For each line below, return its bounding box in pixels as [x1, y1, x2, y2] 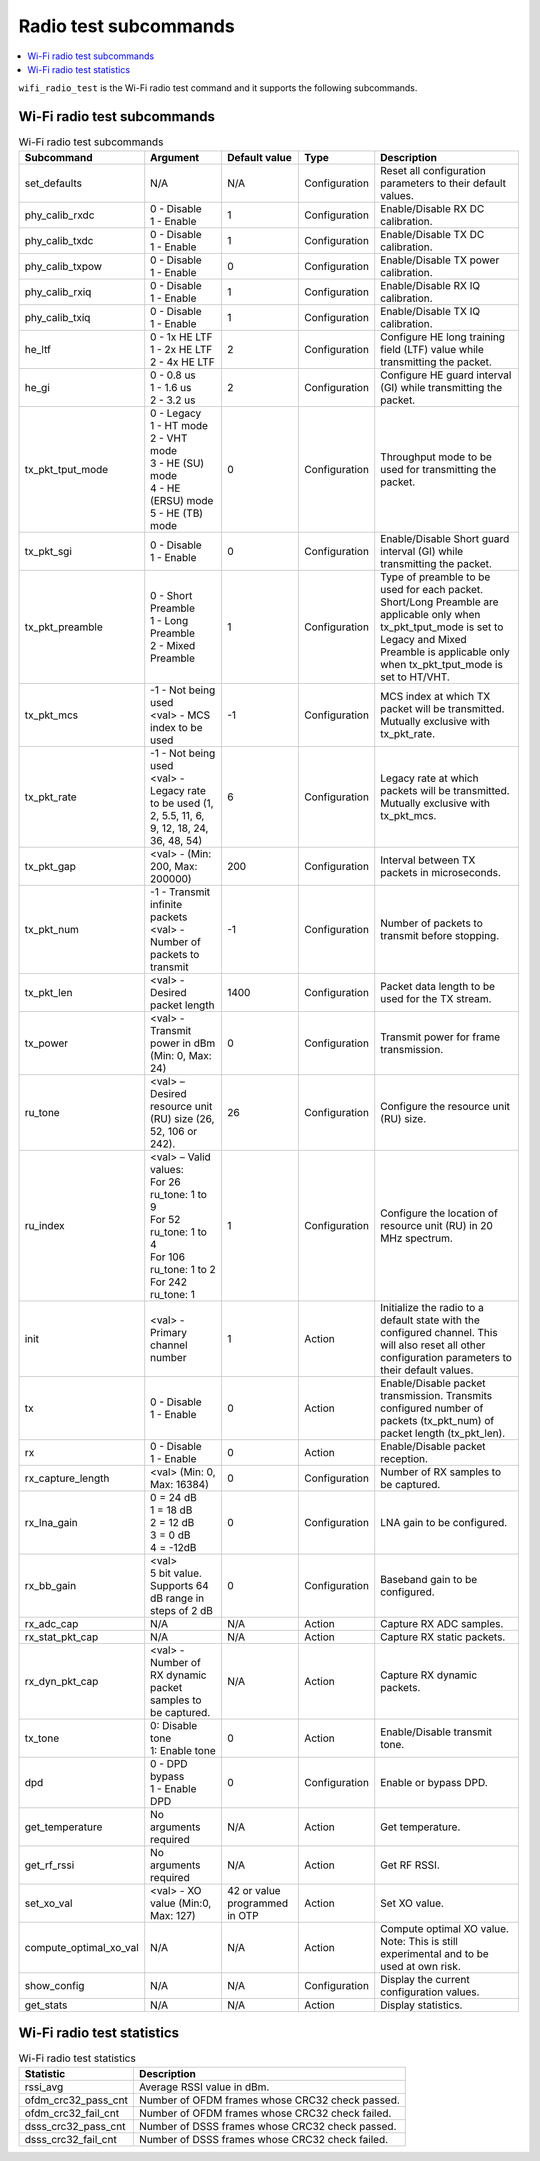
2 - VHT [150, 431, 188, 445]
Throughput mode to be [380, 450, 492, 464]
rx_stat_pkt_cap [24, 1630, 99, 1644]
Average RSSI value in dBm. [138, 2080, 270, 2094]
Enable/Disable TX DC [380, 227, 485, 241]
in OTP [226, 1908, 259, 1922]
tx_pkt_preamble [24, 620, 104, 634]
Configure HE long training [380, 330, 505, 344]
